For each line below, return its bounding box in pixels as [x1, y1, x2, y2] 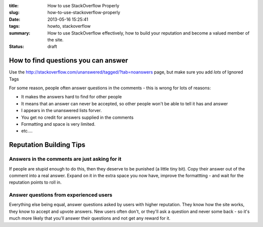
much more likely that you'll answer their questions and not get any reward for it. [9, 215, 170, 221]
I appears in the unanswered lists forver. [21, 108, 102, 113]
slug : [9, 10, 19, 16]
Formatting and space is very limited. [21, 121, 96, 127]
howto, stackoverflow [47, 23, 91, 29]
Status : [9, 44, 24, 50]
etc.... [21, 128, 33, 134]
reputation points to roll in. [9, 179, 62, 185]
